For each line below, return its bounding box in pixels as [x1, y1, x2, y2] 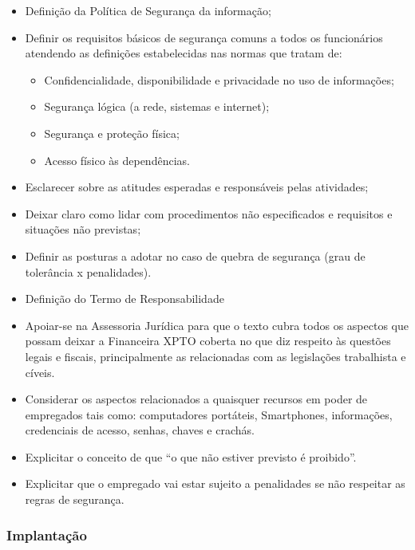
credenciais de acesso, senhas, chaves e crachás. [25, 422, 255, 438]
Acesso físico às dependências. [44, 151, 190, 168]
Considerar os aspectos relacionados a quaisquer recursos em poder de [25, 391, 368, 407]
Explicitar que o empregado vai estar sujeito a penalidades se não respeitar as [25, 475, 405, 492]
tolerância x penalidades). [25, 263, 152, 280]
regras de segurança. [25, 491, 125, 508]
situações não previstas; [25, 221, 141, 238]
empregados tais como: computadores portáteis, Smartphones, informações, [25, 406, 393, 422]
